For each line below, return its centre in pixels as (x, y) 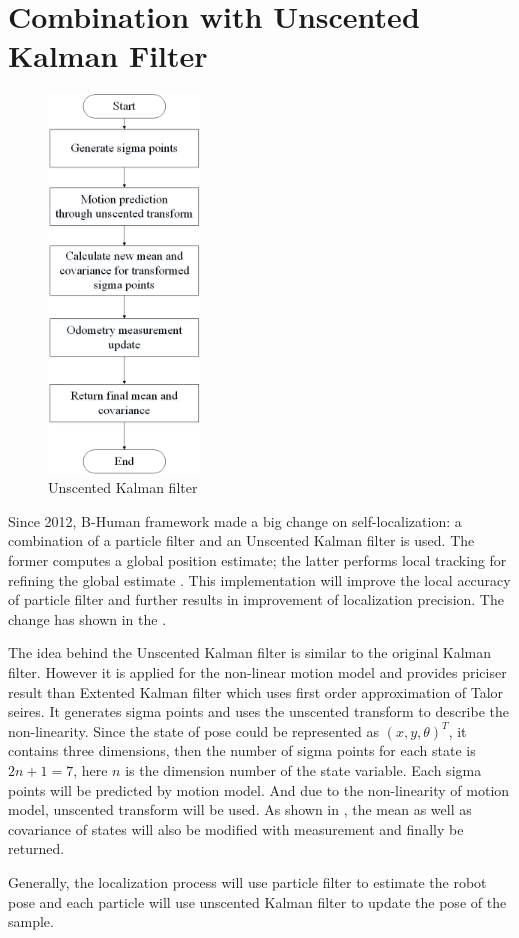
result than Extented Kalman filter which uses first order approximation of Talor (256, 691)
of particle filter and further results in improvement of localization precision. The (256, 599)
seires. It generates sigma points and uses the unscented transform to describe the (259, 711)
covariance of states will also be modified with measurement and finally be (236, 828)
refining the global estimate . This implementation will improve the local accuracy (259, 579)
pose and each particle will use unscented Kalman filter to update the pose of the (257, 901)
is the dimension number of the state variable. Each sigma (303, 769)
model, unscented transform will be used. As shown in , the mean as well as (240, 809)
